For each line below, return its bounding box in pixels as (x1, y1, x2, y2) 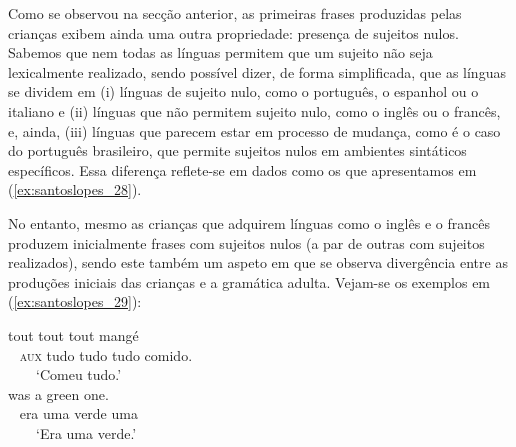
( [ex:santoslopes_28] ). (8, 179, 142, 200)
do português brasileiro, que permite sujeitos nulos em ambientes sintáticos (8, 140, 467, 161)
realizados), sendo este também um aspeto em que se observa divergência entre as (8, 252, 508, 273)
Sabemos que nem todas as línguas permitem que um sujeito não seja (8, 42, 433, 63)
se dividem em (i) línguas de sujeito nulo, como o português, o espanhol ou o (8, 81, 479, 102)
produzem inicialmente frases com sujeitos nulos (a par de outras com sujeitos (8, 232, 485, 253)
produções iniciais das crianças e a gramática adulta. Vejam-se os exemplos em (8, 271, 491, 292)
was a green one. (8, 383, 109, 404)
